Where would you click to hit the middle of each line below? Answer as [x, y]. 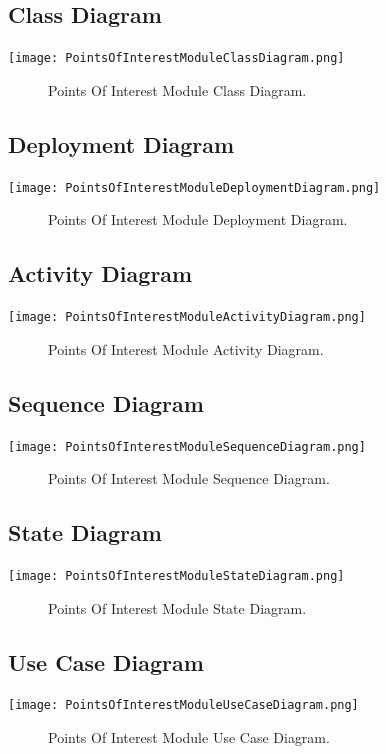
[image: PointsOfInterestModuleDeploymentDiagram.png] [194, 187]
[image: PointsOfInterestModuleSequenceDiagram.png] [187, 446]
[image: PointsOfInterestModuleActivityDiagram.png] [187, 317]
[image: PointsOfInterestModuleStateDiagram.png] [176, 576]
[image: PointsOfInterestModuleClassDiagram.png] [176, 58]
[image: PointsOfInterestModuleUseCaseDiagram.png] [183, 705]
